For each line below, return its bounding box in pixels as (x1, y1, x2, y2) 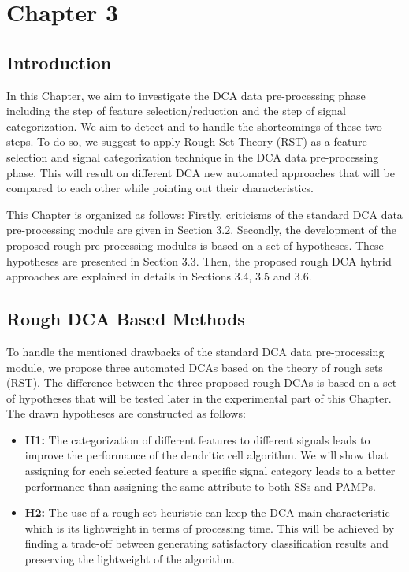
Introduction (6, 50, 112, 74)
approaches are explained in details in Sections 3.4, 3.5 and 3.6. (6, 268, 312, 284)
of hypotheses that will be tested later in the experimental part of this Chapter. (6, 389, 392, 406)
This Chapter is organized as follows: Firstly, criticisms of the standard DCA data (6, 206, 403, 222)
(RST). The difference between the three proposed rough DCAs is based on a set (6, 374, 397, 391)
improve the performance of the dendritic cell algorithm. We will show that (24, 447, 389, 463)
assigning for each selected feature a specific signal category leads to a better (24, 462, 396, 479)
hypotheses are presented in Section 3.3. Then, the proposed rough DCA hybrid (6, 252, 392, 269)
